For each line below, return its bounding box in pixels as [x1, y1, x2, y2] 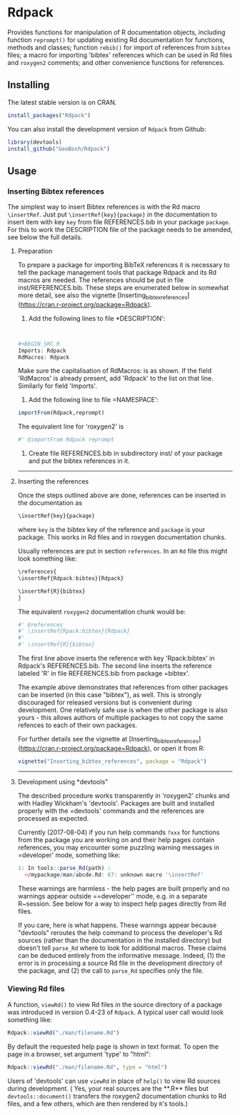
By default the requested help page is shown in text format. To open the [7, 1042, 219, 1051]
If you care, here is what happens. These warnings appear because [17, 921, 217, 929]
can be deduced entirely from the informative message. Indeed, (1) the [17, 951, 226, 959]
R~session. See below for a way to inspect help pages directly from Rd [17, 899, 226, 908]
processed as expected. [17, 814, 89, 822]
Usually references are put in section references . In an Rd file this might [17, 547, 228, 556]
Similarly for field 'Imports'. [17, 381, 98, 390]
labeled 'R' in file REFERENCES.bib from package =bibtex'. [17, 669, 190, 678]
